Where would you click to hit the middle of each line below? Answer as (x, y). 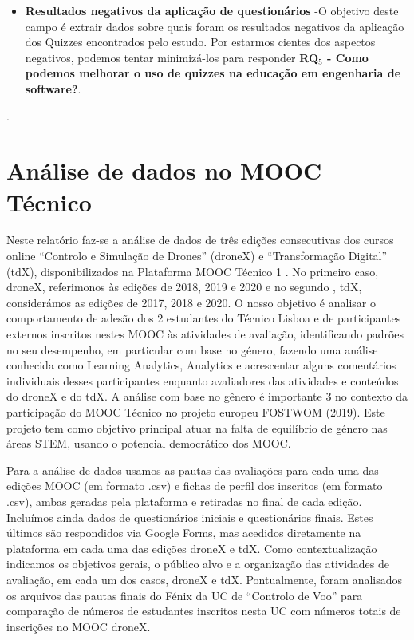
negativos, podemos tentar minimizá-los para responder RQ (172, 57)
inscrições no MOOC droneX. (79, 626)
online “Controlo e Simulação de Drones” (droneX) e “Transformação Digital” (197, 256)
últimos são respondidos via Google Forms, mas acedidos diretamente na (184, 533)
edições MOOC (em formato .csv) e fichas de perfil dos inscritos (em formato (195, 486)
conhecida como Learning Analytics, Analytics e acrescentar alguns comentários (201, 365)
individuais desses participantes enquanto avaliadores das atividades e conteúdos (203, 380)
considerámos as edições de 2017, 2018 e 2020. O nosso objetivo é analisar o (191, 302)
